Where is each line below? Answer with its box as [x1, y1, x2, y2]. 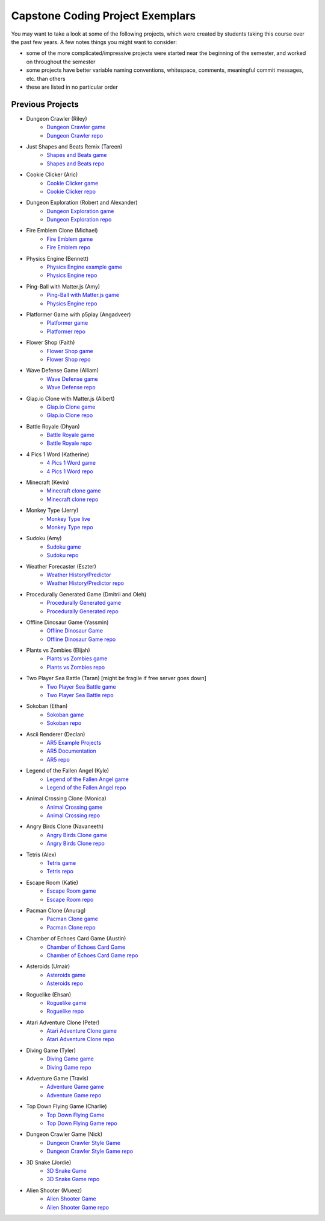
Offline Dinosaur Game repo [46, 636, 116, 643]
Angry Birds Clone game [46, 831, 108, 838]
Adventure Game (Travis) [26, 1075, 89, 1082]
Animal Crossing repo [46, 812, 101, 819]
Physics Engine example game [46, 263, 123, 271]
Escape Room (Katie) [26, 879, 78, 886]
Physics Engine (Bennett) [26, 255, 89, 262]
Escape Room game [46, 887, 96, 894]
